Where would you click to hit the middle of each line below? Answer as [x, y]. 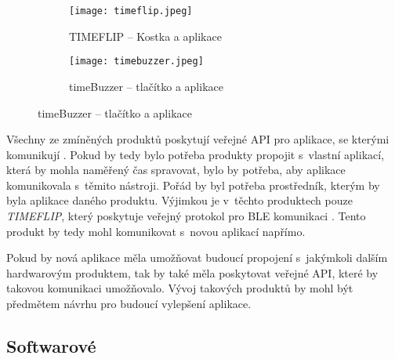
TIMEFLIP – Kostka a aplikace [145, 36]
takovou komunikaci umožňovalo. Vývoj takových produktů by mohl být [180, 288]
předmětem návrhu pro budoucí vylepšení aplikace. [129, 304]
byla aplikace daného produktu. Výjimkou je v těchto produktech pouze [179, 200]
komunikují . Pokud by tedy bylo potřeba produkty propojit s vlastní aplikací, [196, 154]
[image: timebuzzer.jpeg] [136, 62]
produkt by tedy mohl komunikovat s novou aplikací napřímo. [156, 231]
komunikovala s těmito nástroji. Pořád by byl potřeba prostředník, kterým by [193, 185]
